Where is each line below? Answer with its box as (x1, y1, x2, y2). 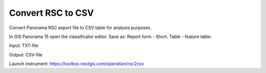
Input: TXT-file (9, 42, 39, 49)
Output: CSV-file (9, 52, 43, 58)
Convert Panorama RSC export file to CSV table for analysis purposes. (9, 25, 152, 31)
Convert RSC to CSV (9, 7, 94, 18)
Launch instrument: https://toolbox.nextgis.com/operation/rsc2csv (9, 61, 144, 67)
